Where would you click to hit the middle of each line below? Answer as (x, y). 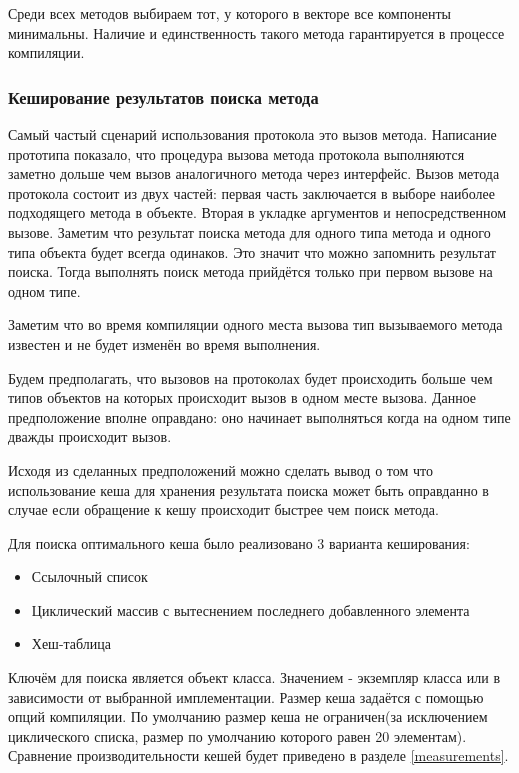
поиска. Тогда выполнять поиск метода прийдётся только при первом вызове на (250, 271)
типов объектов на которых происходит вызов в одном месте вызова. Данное (242, 397)
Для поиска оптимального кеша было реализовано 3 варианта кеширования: (239, 542)
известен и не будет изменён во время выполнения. (164, 343)
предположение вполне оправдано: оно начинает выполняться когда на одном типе (259, 416)
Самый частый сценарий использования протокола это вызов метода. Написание (252, 134)
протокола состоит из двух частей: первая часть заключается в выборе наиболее (251, 192)
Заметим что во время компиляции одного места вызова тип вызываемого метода (255, 324)
